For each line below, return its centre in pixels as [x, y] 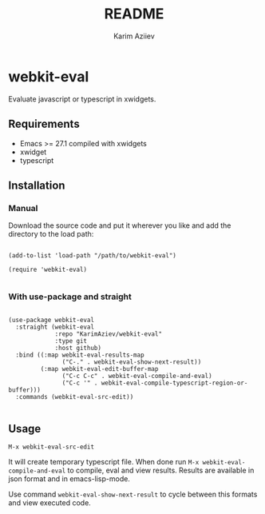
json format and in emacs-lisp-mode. [69, 479]
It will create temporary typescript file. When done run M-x [104, 462]
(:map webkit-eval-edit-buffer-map [99, 369]
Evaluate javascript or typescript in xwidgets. [82, 99]
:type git [71, 341]
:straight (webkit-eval [55, 327]
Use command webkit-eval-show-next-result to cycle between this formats [133, 494]
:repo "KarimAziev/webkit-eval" [108, 334]
